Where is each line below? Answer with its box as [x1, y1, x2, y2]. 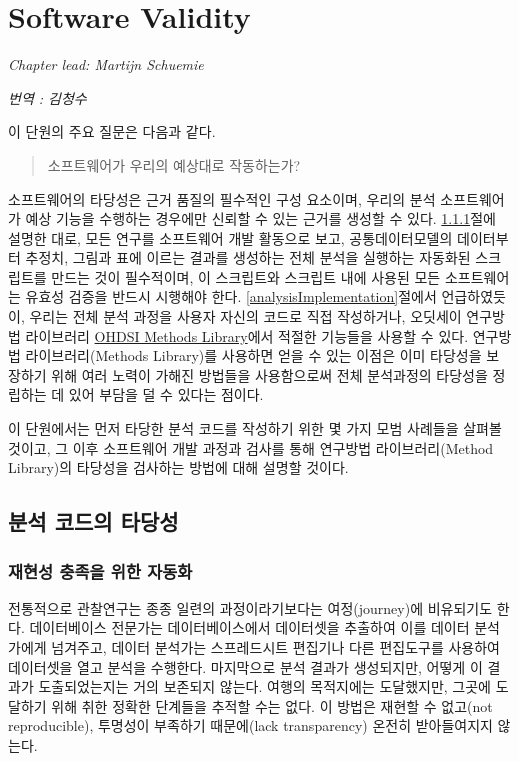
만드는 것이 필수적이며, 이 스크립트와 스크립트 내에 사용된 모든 [51, 266, 441, 287]
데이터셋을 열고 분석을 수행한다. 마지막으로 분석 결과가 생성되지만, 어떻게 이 [8, 656, 483, 677]
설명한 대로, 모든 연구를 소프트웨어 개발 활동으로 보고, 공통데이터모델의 [8, 227, 453, 248]
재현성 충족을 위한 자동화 [8, 558, 193, 583]
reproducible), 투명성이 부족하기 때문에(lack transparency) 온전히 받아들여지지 [8, 715, 493, 736]
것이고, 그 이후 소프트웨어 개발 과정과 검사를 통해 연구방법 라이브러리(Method [8, 437, 494, 458]
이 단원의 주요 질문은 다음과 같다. [8, 121, 216, 142]
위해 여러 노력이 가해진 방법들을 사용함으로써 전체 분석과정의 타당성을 [51, 364, 488, 385]
